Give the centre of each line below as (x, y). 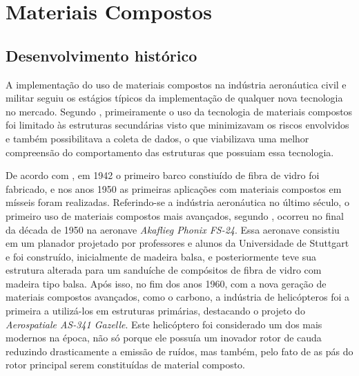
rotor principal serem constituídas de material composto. (126, 365)
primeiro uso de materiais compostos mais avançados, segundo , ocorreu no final (175, 215)
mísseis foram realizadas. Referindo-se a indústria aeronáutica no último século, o (177, 202)
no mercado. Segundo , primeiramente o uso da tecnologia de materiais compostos (179, 111)
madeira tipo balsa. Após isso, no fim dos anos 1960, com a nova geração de (166, 283)
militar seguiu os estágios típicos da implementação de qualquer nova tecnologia (174, 98)
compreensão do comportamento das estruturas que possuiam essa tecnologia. (170, 152)
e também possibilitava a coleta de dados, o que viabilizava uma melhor (157, 138)
